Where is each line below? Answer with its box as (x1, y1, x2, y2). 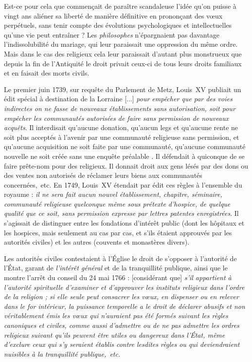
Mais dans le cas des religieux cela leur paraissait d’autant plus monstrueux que (4, 48, 242, 58)
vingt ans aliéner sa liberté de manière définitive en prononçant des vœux (4, 10, 223, 20)
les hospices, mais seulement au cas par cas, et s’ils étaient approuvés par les (4, 227, 232, 237)
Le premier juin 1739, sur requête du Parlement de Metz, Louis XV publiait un (4, 84, 241, 94)
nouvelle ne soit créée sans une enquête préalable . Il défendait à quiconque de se (4, 151, 245, 161)
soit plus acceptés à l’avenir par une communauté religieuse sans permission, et (4, 132, 239, 142)
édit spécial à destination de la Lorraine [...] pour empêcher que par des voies (4, 94, 233, 104)
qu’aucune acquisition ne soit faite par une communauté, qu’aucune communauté (4, 141, 246, 152)
